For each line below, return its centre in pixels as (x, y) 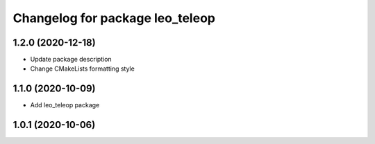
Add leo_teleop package (65, 105)
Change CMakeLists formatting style (82, 69)
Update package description (71, 60)
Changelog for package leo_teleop (114, 18)
